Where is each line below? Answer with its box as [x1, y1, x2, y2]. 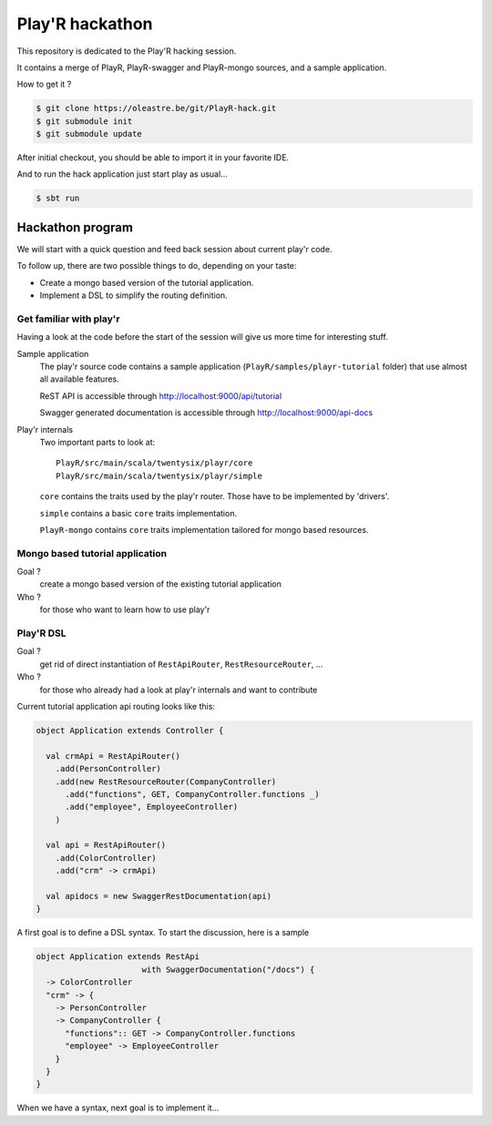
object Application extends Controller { [36, 725, 224, 735]
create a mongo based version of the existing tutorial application [39, 578, 282, 589]
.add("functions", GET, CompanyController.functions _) [65, 789, 320, 799]
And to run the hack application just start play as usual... [16, 169, 228, 179]
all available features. [39, 373, 120, 384]
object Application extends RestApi [36, 952, 200, 962]
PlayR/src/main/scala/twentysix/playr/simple [56, 470, 263, 481]
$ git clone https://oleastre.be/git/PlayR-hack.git [36, 103, 277, 114]
